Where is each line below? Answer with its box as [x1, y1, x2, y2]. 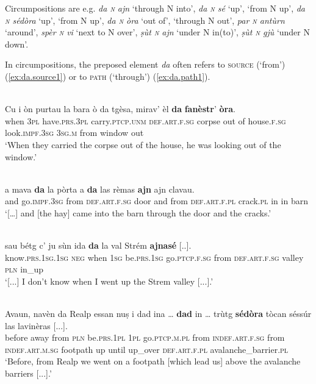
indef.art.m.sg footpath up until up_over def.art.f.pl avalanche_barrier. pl [5, 343, 289, 355]
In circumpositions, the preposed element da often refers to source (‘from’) [5, 58, 285, 71]
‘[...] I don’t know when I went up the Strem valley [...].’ [5, 274, 214, 287]
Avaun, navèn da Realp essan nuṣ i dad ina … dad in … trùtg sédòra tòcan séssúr [5, 307, 312, 320]
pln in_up [5, 263, 43, 276]
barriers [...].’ [5, 367, 52, 380]
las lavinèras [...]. [5, 319, 68, 332]
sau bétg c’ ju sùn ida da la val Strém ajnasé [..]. [5, 239, 192, 252]
